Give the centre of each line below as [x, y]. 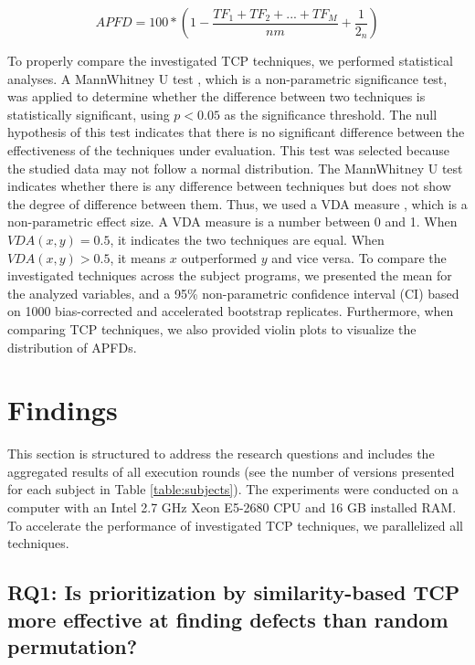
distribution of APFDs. [72, 347]
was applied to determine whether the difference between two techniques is [216, 96]
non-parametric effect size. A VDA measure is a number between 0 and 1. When [232, 222]
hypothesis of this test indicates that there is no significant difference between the [236, 132]
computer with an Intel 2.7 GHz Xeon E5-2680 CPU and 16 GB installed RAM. [232, 507]
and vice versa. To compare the [359, 257]
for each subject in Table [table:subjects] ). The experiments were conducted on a [233, 489]
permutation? [73, 645]
